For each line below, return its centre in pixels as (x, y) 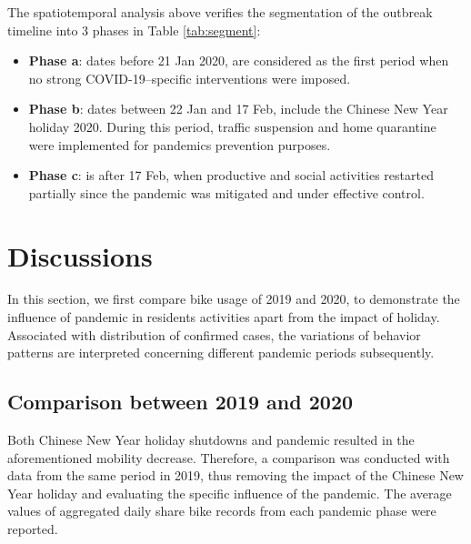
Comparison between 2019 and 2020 (180, 402)
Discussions (80, 255)
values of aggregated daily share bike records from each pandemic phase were (222, 511)
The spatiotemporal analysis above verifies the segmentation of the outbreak (220, 12)
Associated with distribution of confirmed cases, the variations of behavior (214, 334)
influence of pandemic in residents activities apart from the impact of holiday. (224, 317)
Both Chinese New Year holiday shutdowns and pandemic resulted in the (211, 440)
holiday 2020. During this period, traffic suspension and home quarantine (232, 126)
